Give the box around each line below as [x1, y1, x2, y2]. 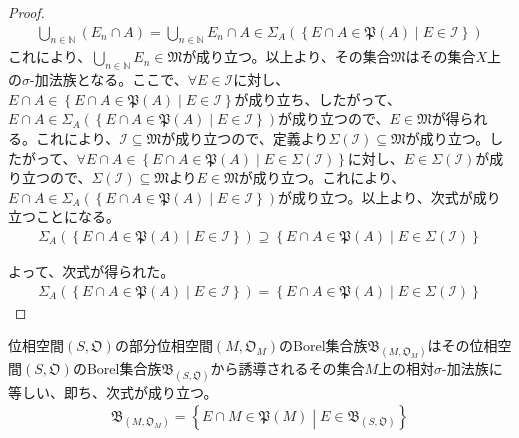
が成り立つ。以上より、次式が [278, 186, 473, 207]
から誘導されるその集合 [210, 358, 365, 379]
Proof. [8, 2, 45, 22]
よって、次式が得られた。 [8, 261, 175, 281]
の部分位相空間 [114, 335, 213, 356]
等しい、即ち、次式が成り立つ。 [8, 381, 218, 402]
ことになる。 [35, 206, 120, 227]
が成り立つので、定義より [161, 128, 329, 148]
